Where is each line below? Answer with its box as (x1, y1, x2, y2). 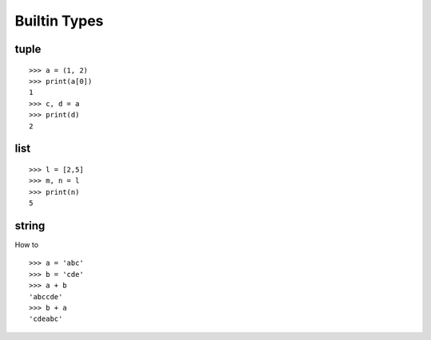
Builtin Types (14, 12, 104, 30)
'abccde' (29, 292, 63, 301)
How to (14, 240, 39, 249)
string (14, 219, 45, 232)
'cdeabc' (29, 314, 63, 323)
